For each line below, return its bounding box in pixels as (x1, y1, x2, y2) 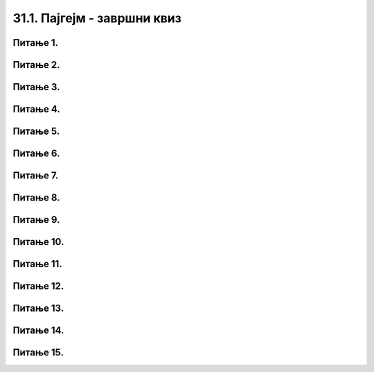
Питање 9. (12, 214, 60, 226)
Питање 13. (12, 303, 64, 314)
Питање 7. (12, 170, 59, 182)
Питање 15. (12, 347, 64, 359)
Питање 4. (12, 103, 60, 115)
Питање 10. (12, 236, 64, 248)
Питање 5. (12, 126, 60, 137)
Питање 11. (12, 258, 62, 270)
